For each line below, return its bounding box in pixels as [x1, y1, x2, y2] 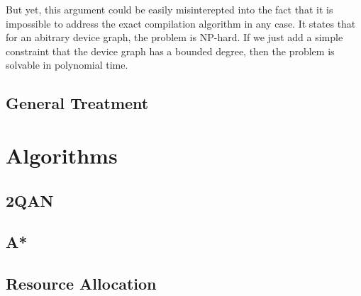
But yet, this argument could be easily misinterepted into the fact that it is [6, 2, 333, 16]
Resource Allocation [6, 273, 157, 295]
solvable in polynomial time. [6, 57, 128, 72]
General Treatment [6, 92, 149, 114]
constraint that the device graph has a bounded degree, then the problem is [6, 43, 335, 58]
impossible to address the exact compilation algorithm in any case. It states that [6, 16, 356, 30]
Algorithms [6, 140, 118, 169]
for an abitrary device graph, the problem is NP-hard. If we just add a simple [6, 30, 343, 45]
